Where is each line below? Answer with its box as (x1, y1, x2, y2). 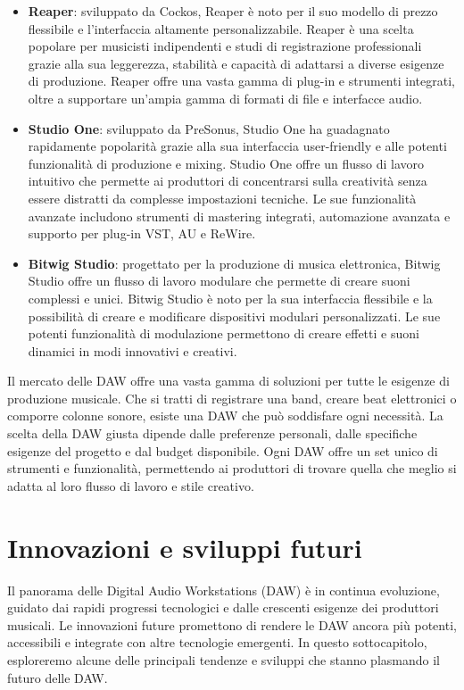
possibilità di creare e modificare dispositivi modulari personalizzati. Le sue (28, 306, 441, 325)
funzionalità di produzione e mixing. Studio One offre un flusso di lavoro (28, 154, 425, 172)
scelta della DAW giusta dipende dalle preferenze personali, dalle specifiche (7, 424, 418, 443)
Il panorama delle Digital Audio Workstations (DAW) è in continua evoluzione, (7, 580, 440, 599)
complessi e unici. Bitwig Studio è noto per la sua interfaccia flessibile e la (28, 288, 433, 307)
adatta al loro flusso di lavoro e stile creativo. (7, 476, 254, 495)
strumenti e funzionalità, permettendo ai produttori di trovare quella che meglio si (7, 459, 457, 478)
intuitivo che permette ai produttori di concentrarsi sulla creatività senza (28, 171, 427, 190)
